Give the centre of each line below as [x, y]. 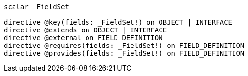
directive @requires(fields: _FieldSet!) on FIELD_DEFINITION [124, 46]
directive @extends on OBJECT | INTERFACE [86, 30]
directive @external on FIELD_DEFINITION [83, 38]
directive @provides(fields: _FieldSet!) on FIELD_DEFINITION [124, 53]
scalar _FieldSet [36, 7]
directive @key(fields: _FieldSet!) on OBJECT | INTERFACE [118, 22]
